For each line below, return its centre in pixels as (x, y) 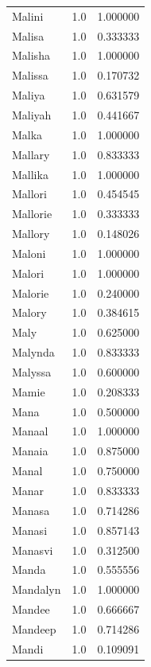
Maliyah (32, 114)
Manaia (30, 451)
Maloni (29, 253)
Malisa (28, 35)
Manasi (30, 530)
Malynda (33, 352)
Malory (29, 312)
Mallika (30, 174)
